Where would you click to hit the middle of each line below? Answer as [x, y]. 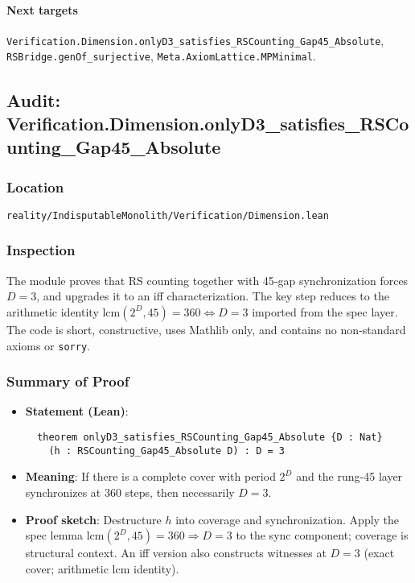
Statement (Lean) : [77, 411]
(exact [379, 553]
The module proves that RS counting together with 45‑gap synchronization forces [207, 280]
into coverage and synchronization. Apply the [288, 519]
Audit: [34, 99]
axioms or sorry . [48, 345]
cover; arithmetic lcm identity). [102, 568]
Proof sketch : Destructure [93, 519]
